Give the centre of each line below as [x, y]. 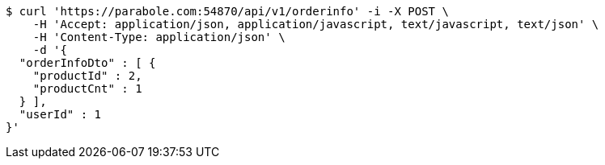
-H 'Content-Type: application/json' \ [159, 37]
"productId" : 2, [87, 76]
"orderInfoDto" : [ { [87, 63]
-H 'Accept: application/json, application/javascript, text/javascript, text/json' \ [316, 24]
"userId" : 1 [60, 114]
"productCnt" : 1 [87, 89]
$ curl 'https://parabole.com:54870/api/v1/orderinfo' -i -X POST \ [227, 11]
